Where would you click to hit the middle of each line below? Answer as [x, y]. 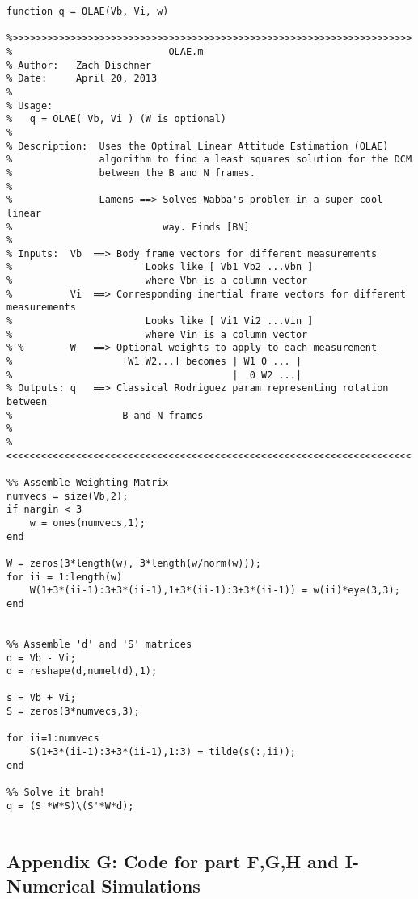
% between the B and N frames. [131, 173]
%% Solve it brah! [56, 793]
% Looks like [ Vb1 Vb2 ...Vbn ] [160, 267]
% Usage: [30, 106]
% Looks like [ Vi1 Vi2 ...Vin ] [160, 321]
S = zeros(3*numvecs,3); [73, 712]
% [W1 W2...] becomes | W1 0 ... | [154, 362]
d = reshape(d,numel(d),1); [82, 671]
